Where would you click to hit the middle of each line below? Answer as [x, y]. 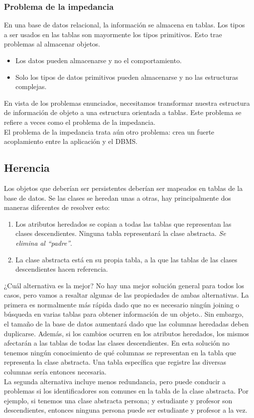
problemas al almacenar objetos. [52, 44]
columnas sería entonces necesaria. [55, 372]
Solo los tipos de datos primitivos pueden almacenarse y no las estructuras [127, 77]
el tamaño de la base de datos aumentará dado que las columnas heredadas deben [126, 324]
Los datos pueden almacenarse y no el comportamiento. [98, 60]
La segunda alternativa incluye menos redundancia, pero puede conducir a [115, 381]
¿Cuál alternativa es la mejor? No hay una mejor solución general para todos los [124, 285]
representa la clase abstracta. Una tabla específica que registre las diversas [115, 362]
